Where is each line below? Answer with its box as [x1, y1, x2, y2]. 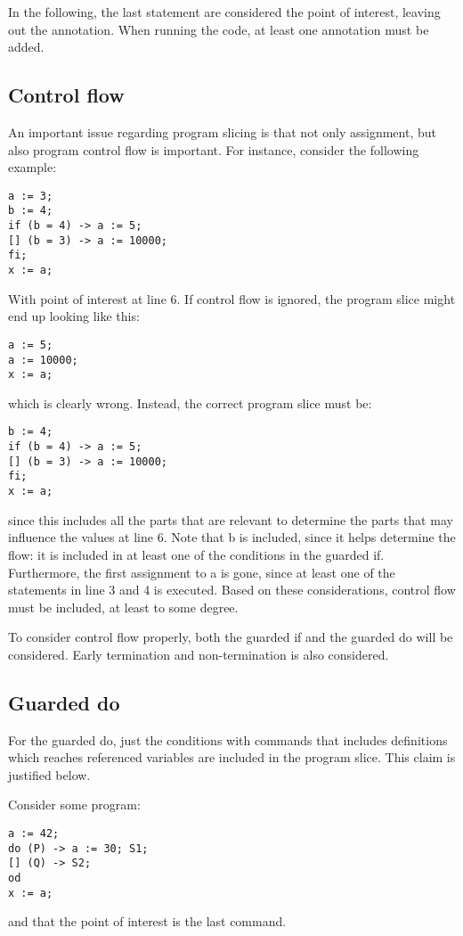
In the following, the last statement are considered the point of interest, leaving [8, 3, 441, 21]
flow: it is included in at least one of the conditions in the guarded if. [8, 545, 385, 563]
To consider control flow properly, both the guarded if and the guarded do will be [8, 628, 453, 646]
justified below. [8, 765, 91, 784]
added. [8, 37, 45, 56]
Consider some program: [8, 795, 141, 814]
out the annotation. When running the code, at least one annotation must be [8, 20, 429, 38]
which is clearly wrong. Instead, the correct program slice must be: [8, 393, 372, 412]
